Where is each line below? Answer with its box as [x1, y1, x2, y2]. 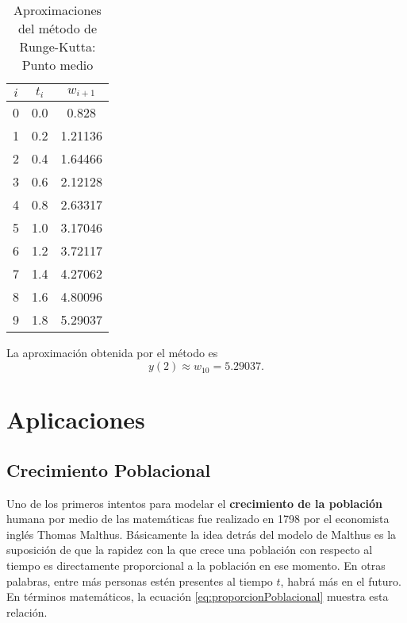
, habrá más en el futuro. [280, 572, 401, 589]
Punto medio [21, 55, 94, 74]
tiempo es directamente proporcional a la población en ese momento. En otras [6, 557, 386, 573]
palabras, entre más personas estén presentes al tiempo [6, 572, 273, 589]
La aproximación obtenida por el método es [6, 344, 218, 361]
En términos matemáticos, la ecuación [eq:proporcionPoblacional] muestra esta [6, 588, 389, 605]
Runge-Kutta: [19, 37, 96, 56]
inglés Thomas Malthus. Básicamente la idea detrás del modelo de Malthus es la [6, 525, 397, 542]
